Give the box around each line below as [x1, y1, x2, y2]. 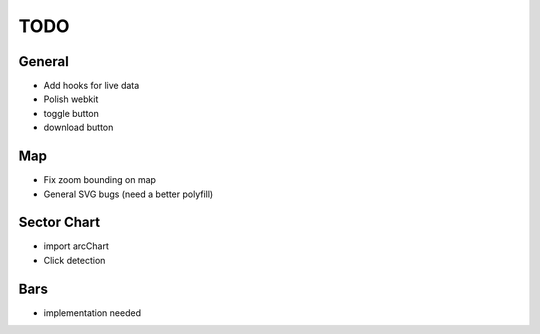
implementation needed [43, 306, 142, 319]
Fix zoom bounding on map [43, 174, 157, 186]
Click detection [43, 254, 106, 266]
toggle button [43, 107, 100, 119]
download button [43, 121, 114, 134]
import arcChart [43, 240, 109, 252]
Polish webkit [43, 93, 99, 105]
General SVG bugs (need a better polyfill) [43, 188, 214, 200]
